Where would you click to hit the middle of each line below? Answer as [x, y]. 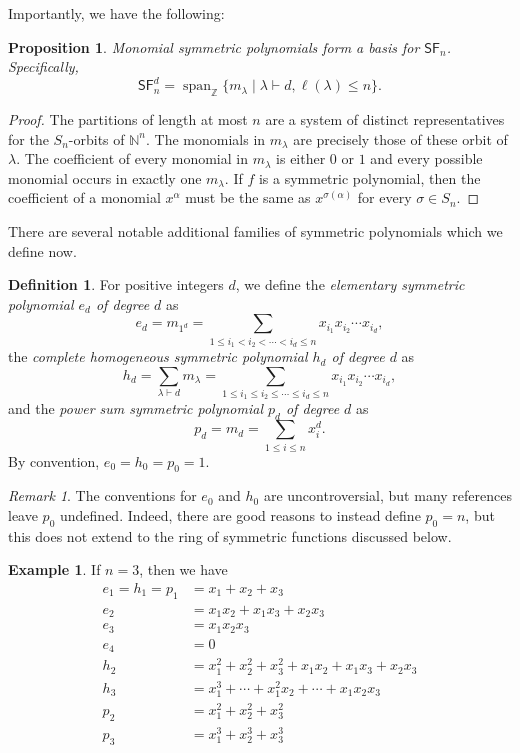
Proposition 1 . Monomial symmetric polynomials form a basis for [214, 46]
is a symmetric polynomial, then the [369, 177]
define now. [42, 250]
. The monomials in [206, 138]
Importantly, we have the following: [116, 13]
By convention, [54, 460]
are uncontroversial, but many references [387, 495]
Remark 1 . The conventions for [102, 495]
